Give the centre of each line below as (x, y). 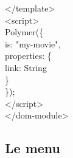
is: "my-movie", (33, 43)
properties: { (28, 56)
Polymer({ (24, 32)
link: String (26, 67)
